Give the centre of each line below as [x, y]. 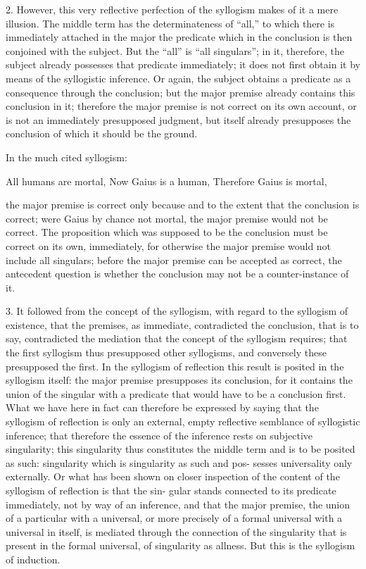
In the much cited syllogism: [67, 157]
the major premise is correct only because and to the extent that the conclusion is [183, 205]
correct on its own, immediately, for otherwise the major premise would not [169, 245]
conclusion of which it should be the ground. [102, 133]
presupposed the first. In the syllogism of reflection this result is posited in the [175, 366]
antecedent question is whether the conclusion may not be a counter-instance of [177, 274]
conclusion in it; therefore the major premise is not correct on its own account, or [181, 106]
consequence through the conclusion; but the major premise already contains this [181, 92]
